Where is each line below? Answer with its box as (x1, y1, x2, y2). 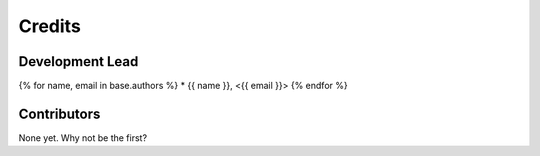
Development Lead (18, 53, 139, 70)
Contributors (18, 105, 101, 122)
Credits (18, 15, 82, 37)
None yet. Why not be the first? (18, 131, 148, 144)
